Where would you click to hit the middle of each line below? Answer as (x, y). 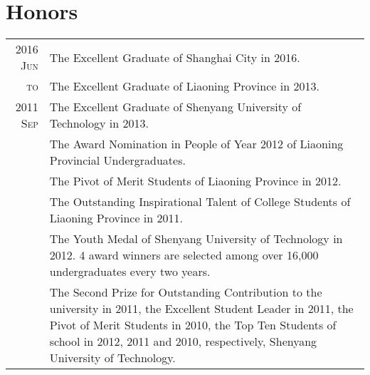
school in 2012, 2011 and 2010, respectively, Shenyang (183, 341)
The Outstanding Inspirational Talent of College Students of (200, 202)
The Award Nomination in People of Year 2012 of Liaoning (196, 144)
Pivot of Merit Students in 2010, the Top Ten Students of (193, 325)
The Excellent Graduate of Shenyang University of (175, 107)
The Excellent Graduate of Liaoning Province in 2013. (184, 86)
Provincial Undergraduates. (117, 160)
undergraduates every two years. (130, 272)
